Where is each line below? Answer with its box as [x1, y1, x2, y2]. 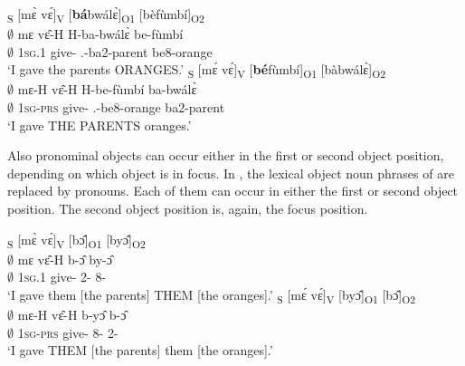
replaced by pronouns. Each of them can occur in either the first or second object [7, 181, 459, 200]
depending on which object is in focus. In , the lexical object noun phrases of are [7, 163, 454, 182]
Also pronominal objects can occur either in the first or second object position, [7, 146, 444, 165]
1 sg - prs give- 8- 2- [17, 323, 119, 342]
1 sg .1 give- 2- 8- [17, 267, 107, 286]
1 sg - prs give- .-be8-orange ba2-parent [17, 98, 225, 117]
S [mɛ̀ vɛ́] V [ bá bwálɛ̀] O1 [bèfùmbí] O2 [7, 5, 204, 25]
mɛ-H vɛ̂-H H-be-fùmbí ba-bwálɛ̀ [17, 80, 197, 99]
